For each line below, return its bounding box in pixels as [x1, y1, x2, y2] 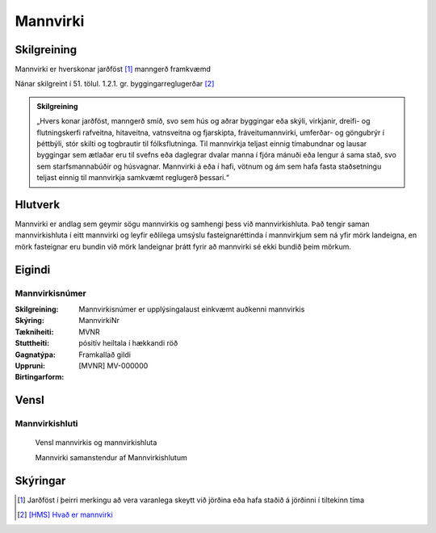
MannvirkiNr [78, 316, 120, 325]
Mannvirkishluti [15, 418, 78, 430]
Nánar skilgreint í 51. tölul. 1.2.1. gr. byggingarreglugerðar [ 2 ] [15, 79, 215, 89]
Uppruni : [15, 360, 46, 371]
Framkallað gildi [78, 350, 131, 359]
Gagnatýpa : [15, 350, 56, 359]
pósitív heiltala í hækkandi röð [78, 338, 178, 348]
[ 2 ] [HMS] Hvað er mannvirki [17, 510, 113, 520]
